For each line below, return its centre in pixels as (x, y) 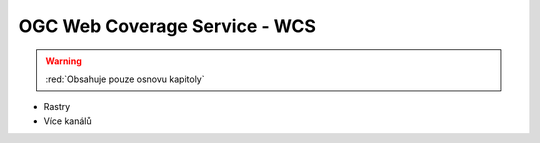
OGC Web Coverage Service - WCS (167, 26)
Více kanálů (67, 121)
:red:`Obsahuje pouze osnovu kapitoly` (125, 79)
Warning (63, 61)
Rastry (57, 107)
